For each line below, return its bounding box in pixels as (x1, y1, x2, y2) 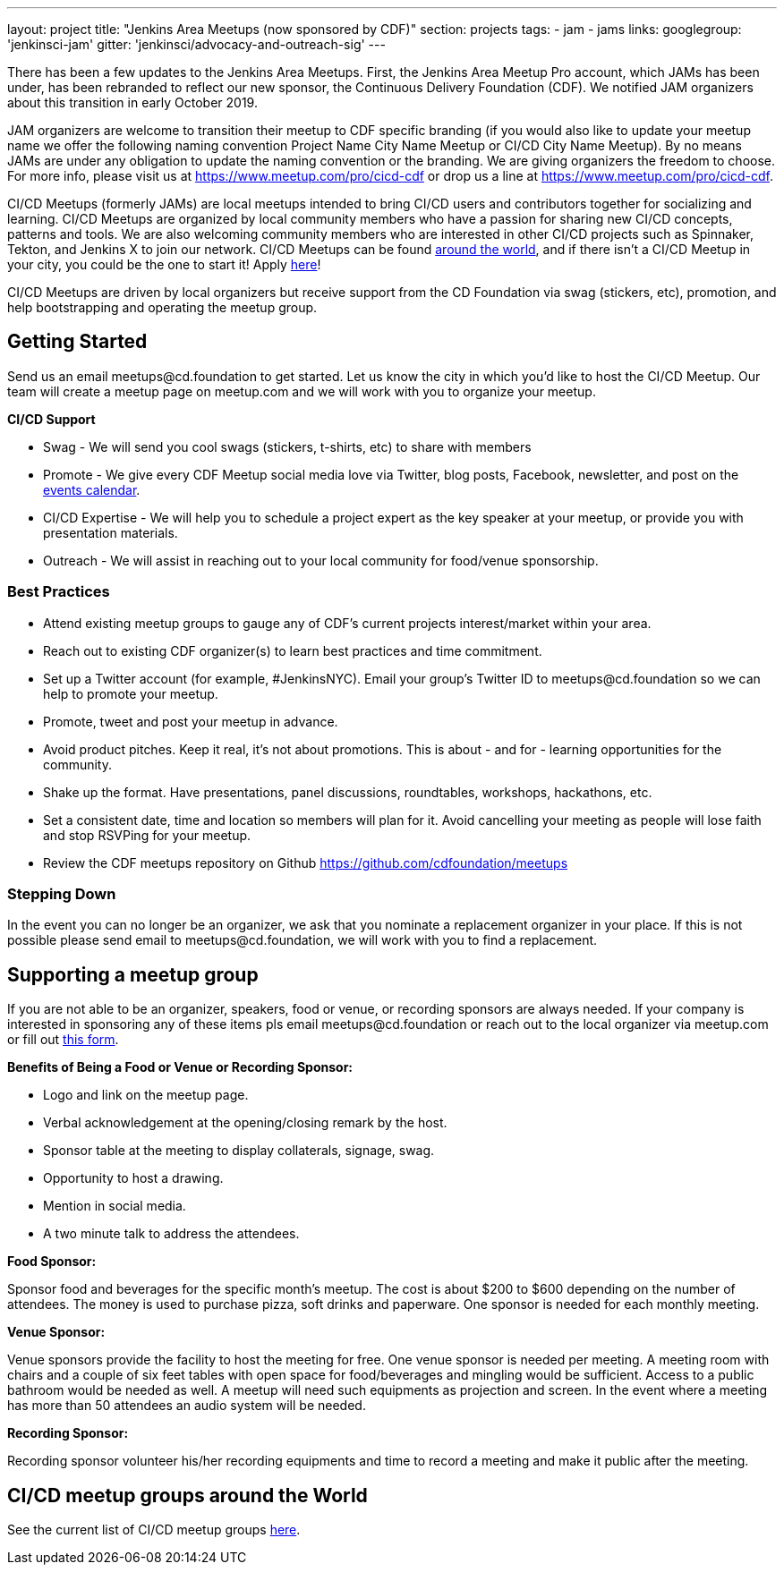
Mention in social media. (43, 1198, 186, 1214)
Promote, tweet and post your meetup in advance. (43, 713, 338, 729)
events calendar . (43, 481, 141, 497)
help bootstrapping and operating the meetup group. (7, 300, 318, 315)
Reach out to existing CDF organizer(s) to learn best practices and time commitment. (43, 642, 542, 659)
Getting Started (7, 330, 148, 353)
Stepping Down (7, 884, 116, 903)
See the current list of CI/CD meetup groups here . (7, 1522, 301, 1538)
